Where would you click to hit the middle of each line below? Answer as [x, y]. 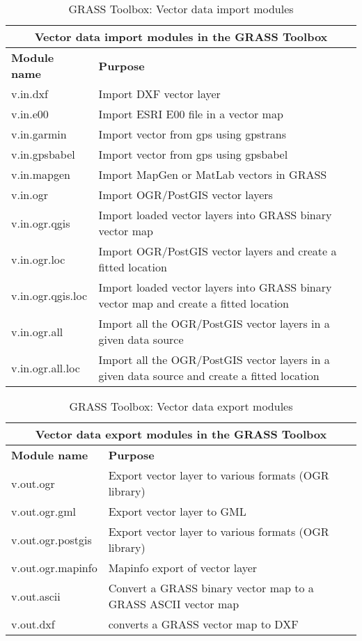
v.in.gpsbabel [43, 154]
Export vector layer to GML [177, 511]
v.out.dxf [33, 624]
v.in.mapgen [41, 174]
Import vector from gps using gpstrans [192, 134]
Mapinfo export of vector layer [183, 568]
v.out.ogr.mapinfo [54, 568]
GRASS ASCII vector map [174, 604]
